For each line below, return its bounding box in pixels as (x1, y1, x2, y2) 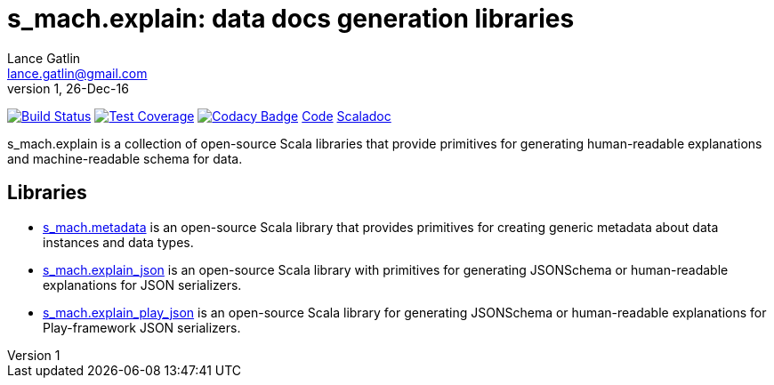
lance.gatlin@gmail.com (7, 65, 148, 81)
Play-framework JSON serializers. (43, 319, 241, 335)
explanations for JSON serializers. (43, 277, 242, 293)
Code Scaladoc (302, 108, 391, 124)
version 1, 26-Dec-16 (7, 80, 129, 96)
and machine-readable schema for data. (7, 150, 243, 166)
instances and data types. (43, 234, 194, 250)
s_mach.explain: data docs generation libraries (7, 4, 575, 34)
